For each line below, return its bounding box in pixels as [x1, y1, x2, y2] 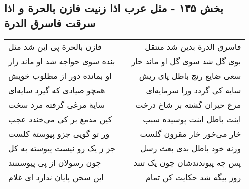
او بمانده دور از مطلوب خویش [8, 69, 112, 81]
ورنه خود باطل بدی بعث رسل [140, 142, 241, 154]
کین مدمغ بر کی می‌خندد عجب [8, 113, 112, 125]
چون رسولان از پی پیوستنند [8, 156, 101, 168]
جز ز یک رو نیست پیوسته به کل [8, 142, 116, 154]
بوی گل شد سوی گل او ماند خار [131, 55, 241, 67]
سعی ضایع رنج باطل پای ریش [139, 69, 241, 81]
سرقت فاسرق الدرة [4, 15, 96, 30]
